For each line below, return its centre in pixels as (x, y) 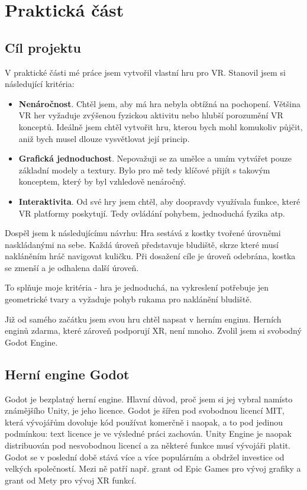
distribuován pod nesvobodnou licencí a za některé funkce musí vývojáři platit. (148, 445)
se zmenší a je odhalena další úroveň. (72, 267)
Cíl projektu (43, 47)
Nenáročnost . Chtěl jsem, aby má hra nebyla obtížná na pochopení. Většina (159, 103)
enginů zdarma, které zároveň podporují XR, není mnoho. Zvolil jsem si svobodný (153, 331)
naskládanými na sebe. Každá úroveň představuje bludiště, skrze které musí (142, 244)
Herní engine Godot (67, 374)
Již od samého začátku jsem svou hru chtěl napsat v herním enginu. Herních (143, 319)
